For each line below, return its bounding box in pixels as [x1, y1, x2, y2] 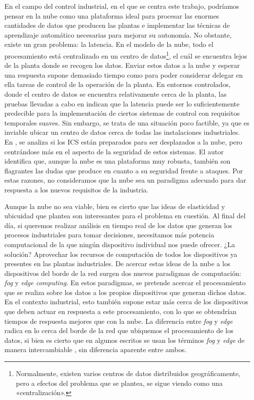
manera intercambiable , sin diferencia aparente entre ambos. [4, 344, 187, 355]
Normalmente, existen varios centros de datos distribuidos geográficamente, [16, 368, 241, 379]
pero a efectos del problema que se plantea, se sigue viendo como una [16, 378, 223, 388]
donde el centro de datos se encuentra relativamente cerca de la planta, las [4, 89, 227, 99]
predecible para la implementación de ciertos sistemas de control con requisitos [4, 108, 240, 118]
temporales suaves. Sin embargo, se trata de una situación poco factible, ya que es [4, 117, 250, 127]
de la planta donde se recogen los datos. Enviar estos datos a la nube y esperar [4, 60, 240, 70]
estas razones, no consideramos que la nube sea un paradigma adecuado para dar [4, 175, 246, 185]
